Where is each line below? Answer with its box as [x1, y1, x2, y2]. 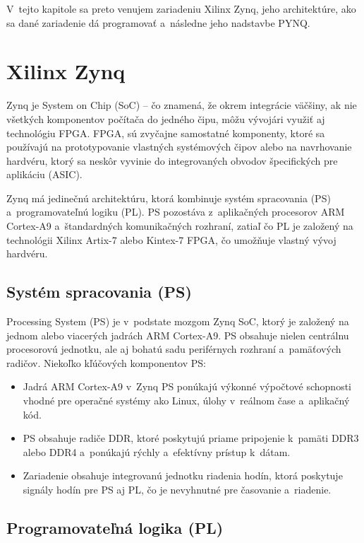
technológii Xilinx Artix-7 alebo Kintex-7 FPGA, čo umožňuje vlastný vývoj [6, 232, 336, 247]
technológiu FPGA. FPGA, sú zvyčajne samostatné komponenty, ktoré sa [6, 125, 325, 140]
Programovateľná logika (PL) [6, 516, 224, 538]
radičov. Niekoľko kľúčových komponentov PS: [6, 355, 206, 370]
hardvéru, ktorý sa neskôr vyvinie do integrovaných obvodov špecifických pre [6, 153, 338, 168]
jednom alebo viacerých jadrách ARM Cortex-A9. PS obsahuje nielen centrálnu [6, 327, 349, 342]
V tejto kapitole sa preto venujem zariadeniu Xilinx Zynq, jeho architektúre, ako [6, 1, 356, 16]
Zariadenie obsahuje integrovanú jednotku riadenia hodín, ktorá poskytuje [23, 468, 343, 483]
